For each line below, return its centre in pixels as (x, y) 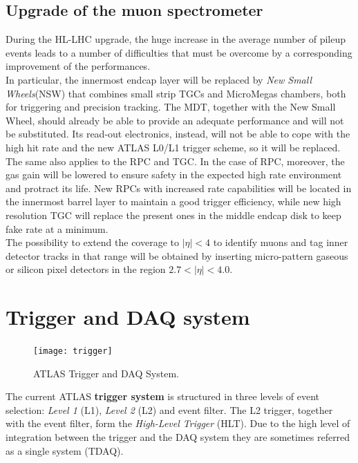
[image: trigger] (73, 351)
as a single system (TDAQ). (65, 450)
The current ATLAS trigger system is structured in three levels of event (163, 396)
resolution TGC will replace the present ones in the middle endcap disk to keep (173, 215)
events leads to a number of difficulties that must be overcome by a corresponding (179, 52)
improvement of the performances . (78, 66)
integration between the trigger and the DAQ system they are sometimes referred (178, 437)
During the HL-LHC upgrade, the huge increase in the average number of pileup (176, 39)
